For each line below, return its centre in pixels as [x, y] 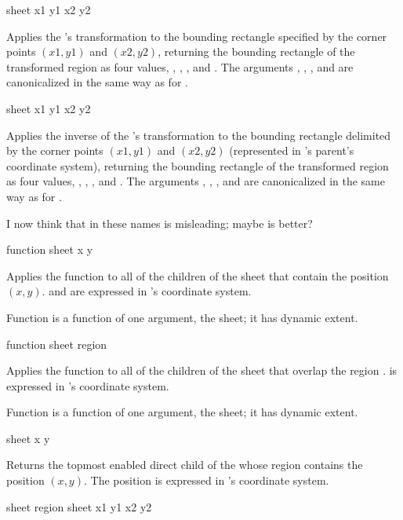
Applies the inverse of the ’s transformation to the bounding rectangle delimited [199, 135]
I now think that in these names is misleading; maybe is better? [160, 223]
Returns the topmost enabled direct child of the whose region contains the [185, 465]
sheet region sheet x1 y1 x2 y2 [79, 506]
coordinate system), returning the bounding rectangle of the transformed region [198, 165]
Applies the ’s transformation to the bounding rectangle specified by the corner [197, 36]
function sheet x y [50, 249]
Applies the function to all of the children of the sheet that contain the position [198, 275]
